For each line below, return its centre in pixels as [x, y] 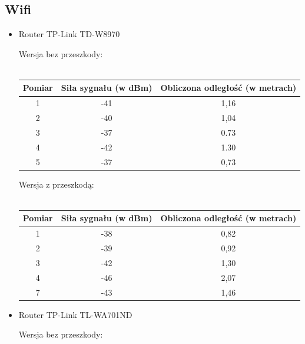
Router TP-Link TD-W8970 [69, 34]
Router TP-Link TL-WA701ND [75, 314]
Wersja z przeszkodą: [56, 184]
